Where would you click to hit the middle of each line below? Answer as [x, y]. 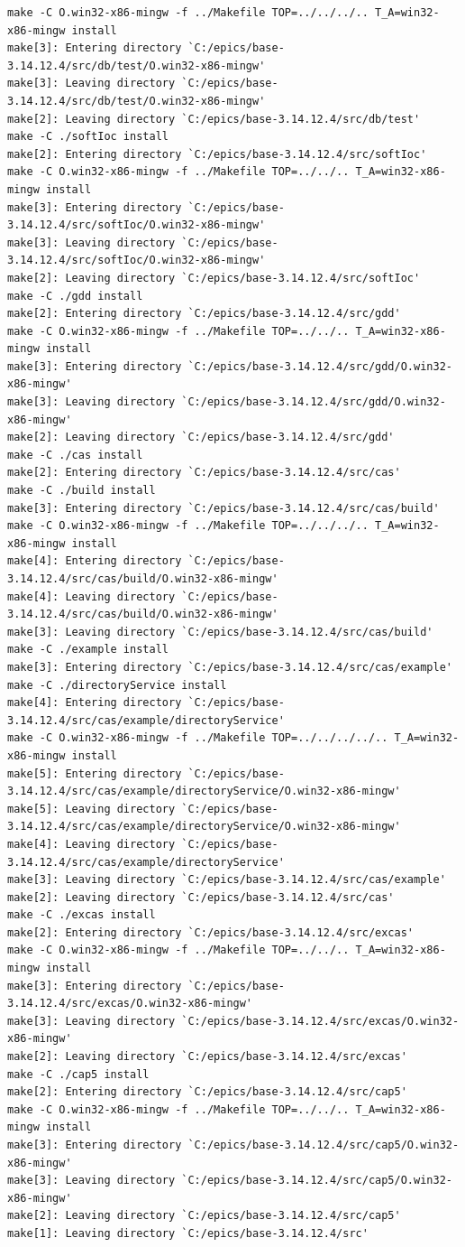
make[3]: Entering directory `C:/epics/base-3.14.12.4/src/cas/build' [223, 508]
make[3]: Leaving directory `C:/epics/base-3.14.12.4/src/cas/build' [220, 632]
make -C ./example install [88, 650]
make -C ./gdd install [75, 296]
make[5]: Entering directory [95, 773]
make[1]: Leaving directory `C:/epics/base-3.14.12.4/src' [188, 1233]
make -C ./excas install [82, 915]
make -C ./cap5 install [78, 1074]
